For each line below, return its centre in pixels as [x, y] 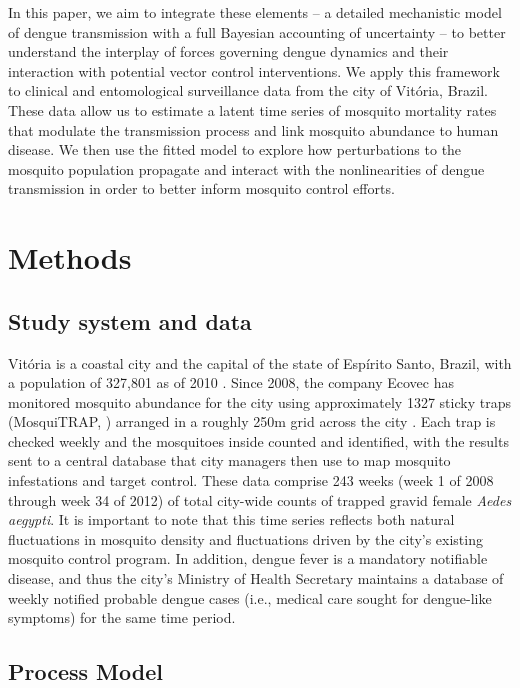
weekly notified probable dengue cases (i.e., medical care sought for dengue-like [250, 597]
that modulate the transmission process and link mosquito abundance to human [253, 129]
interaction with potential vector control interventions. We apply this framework [254, 70]
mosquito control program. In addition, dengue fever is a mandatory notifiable [248, 558]
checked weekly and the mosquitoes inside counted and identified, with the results [258, 440]
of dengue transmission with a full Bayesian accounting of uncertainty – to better [257, 31]
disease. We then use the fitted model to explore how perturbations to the [235, 149]
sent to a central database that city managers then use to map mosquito [229, 460]
